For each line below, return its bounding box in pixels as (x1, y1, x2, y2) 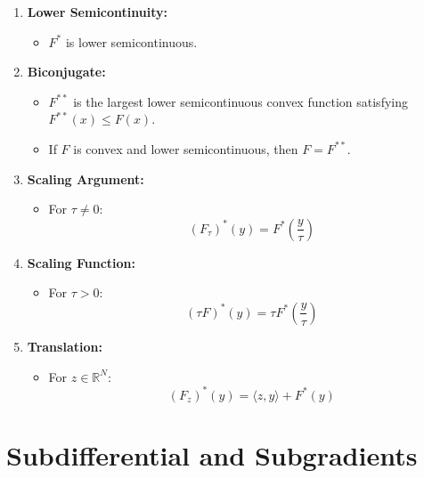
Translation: (27, 336, 102, 355)
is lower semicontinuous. (65, 32, 198, 51)
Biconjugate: (27, 62, 106, 81)
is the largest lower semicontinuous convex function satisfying (73, 92, 408, 110)
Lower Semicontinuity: (27, 3, 167, 20)
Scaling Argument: (27, 169, 144, 188)
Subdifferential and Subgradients (6, 436, 418, 473)
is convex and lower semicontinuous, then (73, 139, 298, 158)
